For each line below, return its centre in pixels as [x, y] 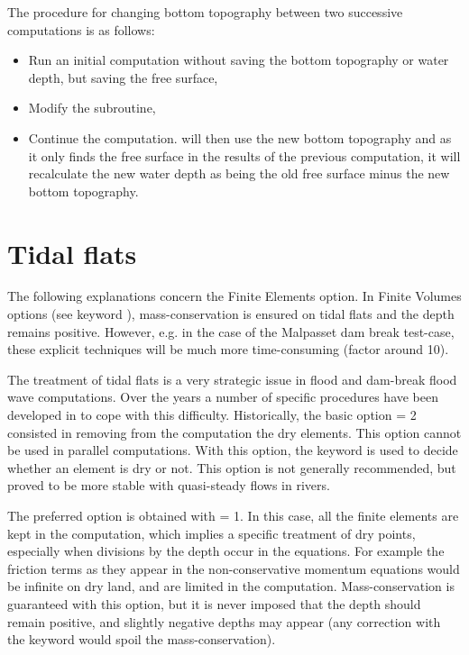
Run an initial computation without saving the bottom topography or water [239, 60]
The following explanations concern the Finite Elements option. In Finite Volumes [234, 296]
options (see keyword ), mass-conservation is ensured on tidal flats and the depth [231, 314]
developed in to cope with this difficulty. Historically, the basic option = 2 [212, 415]
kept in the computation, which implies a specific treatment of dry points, [212, 533]
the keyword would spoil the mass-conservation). [142, 639]
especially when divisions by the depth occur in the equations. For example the [226, 551]
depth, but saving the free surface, [123, 77]
